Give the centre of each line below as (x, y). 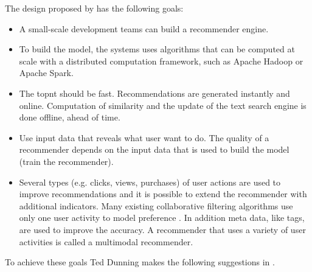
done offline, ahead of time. (70, 117)
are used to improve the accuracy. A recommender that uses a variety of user (162, 229)
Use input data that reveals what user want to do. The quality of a (144, 137)
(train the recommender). (66, 161)
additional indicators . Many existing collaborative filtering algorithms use (156, 205)
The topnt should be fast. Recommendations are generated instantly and (154, 93)
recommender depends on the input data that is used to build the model (154, 149)
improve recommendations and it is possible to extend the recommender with (163, 194)
